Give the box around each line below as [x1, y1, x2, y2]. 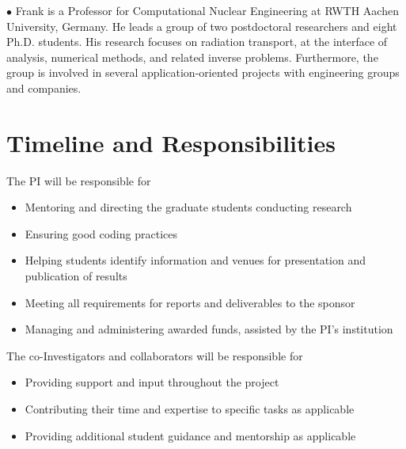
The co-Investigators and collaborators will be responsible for [6, 347, 303, 363]
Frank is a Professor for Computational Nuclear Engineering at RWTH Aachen [15, 2, 399, 18]
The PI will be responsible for [6, 172, 151, 188]
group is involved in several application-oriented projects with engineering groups [6, 64, 400, 81]
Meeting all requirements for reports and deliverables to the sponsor [25, 294, 355, 310]
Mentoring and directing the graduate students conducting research [25, 199, 352, 215]
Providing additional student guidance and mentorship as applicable [25, 427, 356, 443]
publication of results [25, 268, 127, 284]
